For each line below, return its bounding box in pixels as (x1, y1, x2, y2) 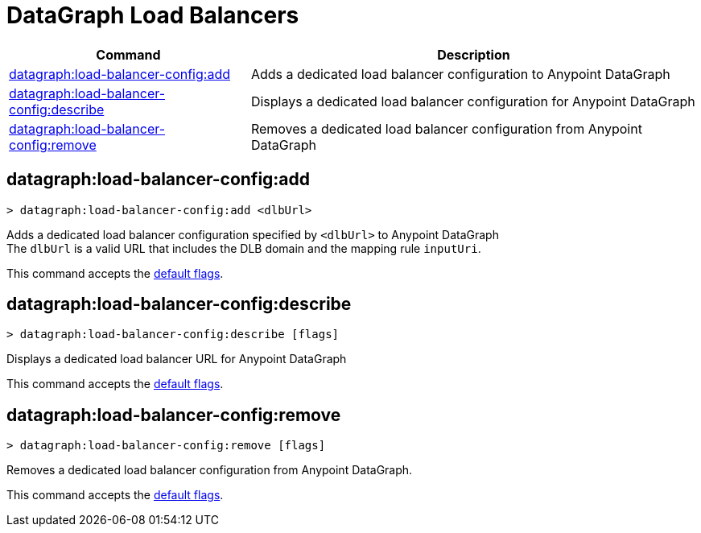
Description (437, 46, 510, 63)
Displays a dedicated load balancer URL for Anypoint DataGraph (6, 352, 347, 366)
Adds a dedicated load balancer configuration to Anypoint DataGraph (250, 65, 670, 82)
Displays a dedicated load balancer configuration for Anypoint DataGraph (250, 93, 695, 109)
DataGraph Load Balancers (6, 2, 299, 29)
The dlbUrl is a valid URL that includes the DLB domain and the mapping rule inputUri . (6, 241, 481, 255)
